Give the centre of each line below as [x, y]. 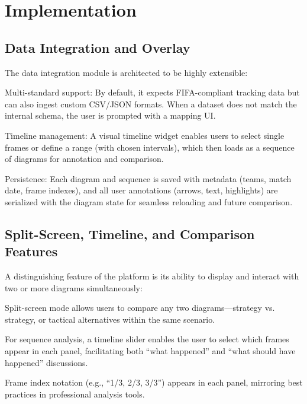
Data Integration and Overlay [98, 47]
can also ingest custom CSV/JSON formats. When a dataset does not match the [151, 104]
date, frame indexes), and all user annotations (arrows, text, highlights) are [141, 190]
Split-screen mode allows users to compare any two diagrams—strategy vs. [140, 308]
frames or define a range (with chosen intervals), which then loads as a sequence [150, 147]
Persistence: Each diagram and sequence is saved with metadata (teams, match [148, 178]
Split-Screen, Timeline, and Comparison [130, 233]
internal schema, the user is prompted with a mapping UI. [110, 115]
